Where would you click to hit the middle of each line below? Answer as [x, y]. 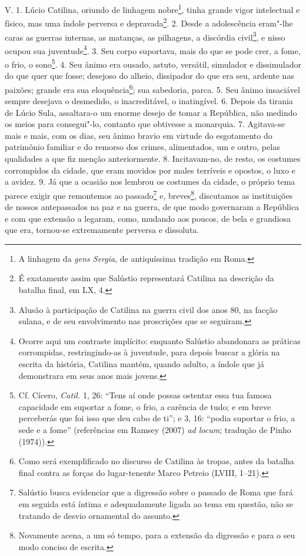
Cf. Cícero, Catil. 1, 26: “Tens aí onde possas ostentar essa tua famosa [145, 395]
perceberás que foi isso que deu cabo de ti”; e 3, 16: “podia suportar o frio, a [157, 418]
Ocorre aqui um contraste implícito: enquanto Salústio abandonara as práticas [159, 340]
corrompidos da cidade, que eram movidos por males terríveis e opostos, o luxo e [150, 170]
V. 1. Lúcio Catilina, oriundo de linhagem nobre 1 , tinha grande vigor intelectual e [152, 9]
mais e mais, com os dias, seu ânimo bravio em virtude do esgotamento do [139, 135]
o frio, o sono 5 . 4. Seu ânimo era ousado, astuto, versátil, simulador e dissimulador [153, 63]
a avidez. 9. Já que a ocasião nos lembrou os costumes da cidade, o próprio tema [150, 182]
